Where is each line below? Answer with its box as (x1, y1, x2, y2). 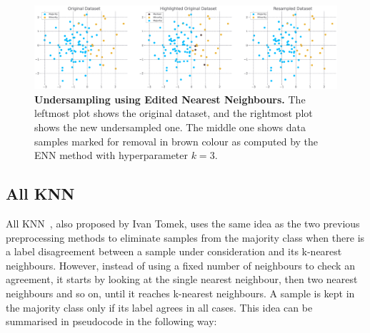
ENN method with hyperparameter (34, 148, 188, 163)
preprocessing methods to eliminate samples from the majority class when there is (6, 230, 365, 245)
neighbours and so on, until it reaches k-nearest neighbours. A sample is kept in (6, 285, 355, 300)
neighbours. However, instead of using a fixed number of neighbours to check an (6, 257, 355, 272)
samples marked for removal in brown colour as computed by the (34, 133, 319, 148)
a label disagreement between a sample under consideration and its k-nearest (6, 244, 342, 259)
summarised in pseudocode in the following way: (6, 314, 217, 329)
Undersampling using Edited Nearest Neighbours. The (34, 91, 306, 106)
